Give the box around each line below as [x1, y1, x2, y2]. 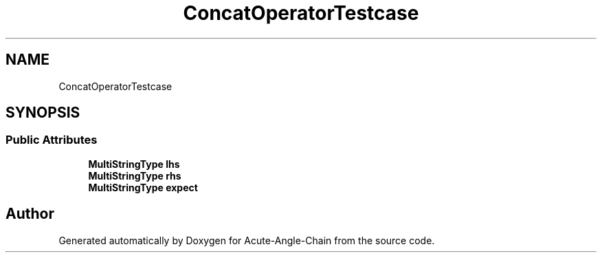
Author [5, 205, 54, 223]
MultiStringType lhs [88, 158, 180, 170]
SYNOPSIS [5, 104, 80, 122]
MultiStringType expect [88, 181, 198, 193]
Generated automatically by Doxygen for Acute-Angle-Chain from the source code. [58, 234, 435, 246]
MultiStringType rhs [88, 169, 181, 182]
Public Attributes [5, 133, 98, 147]
